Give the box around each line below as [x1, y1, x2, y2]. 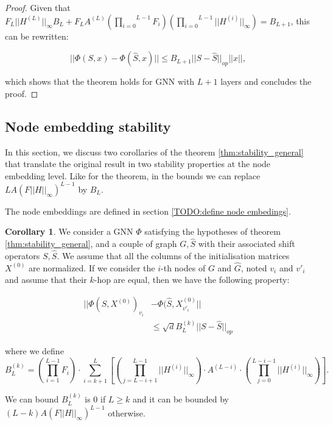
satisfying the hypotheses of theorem [144, 225, 281, 238]
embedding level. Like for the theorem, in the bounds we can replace [5, 169, 261, 182]
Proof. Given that [5, 1, 71, 13]
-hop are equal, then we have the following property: [94, 273, 290, 286]
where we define [5, 345, 64, 357]
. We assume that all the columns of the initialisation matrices [57, 249, 290, 262]
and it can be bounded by [133, 393, 229, 405]
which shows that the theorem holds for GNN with [5, 75, 195, 88]
